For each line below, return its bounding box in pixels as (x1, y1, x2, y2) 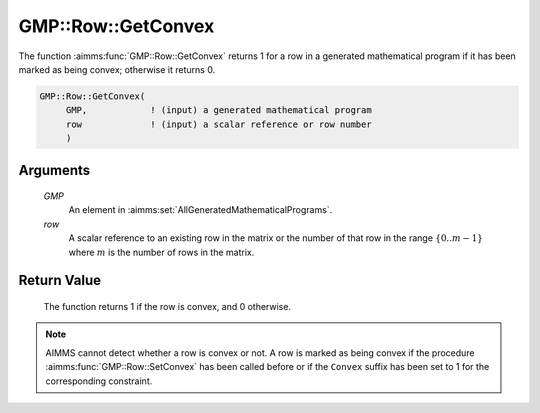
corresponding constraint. (45, 375, 153, 387)
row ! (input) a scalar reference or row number (65, 118, 372, 130)
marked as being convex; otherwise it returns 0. (18, 63, 216, 75)
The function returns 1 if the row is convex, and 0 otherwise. (43, 301, 292, 313)
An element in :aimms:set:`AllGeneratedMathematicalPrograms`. (68, 204, 333, 216)
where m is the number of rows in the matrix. (68, 246, 255, 258)
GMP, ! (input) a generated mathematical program (65, 105, 372, 116)
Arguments (18, 161, 91, 179)
